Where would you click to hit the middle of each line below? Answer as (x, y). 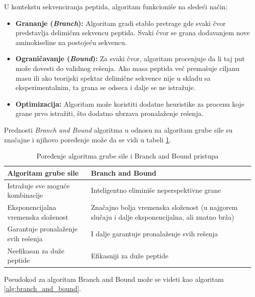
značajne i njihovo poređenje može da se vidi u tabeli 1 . (88, 139)
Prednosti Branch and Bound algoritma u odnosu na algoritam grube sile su (118, 129)
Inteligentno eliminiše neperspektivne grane (156, 190)
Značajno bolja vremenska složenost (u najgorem (164, 207)
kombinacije (25, 195)
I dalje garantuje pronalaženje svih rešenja (154, 234)
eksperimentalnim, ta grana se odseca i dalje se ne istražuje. (105, 87)
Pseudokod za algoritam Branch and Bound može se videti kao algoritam (114, 279)
